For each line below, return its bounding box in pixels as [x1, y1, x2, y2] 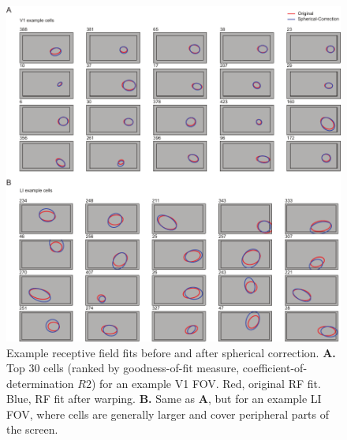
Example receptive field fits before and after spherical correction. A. [6, 344, 336, 360]
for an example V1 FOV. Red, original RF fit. [99, 375, 321, 391]
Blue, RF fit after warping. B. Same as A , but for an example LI [6, 390, 322, 407]
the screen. [6, 421, 58, 438]
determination [6, 375, 74, 391]
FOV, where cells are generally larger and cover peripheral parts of [6, 405, 330, 422]
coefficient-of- [242, 360, 308, 376]
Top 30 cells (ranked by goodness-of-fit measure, [6, 360, 240, 376]
